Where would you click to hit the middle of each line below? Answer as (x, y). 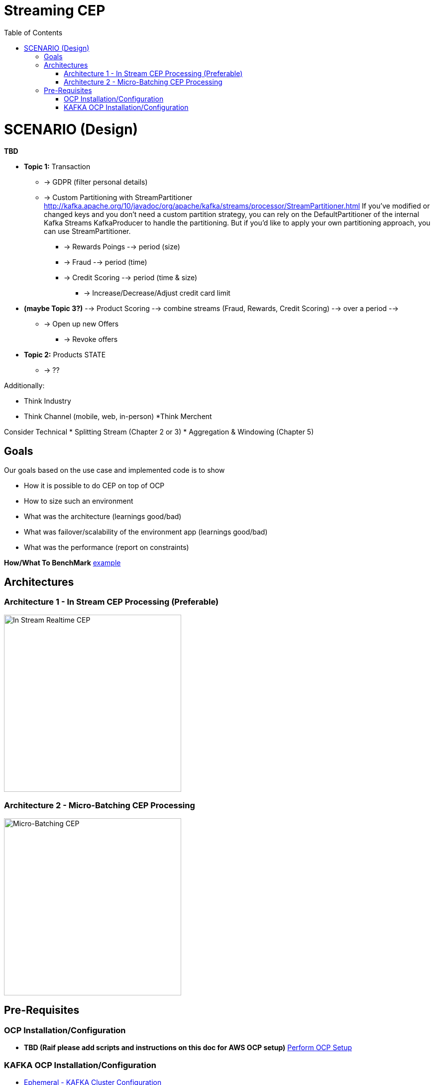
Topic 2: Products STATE (65, 355)
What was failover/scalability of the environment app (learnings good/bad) (146, 532)
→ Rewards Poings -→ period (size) (122, 247)
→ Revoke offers (91, 339)
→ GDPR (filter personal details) (96, 182)
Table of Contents (33, 32)
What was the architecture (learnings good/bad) (103, 517)
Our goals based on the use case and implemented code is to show (114, 470)
